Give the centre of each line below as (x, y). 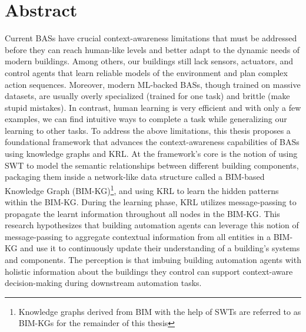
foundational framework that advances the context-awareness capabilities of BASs (152, 142)
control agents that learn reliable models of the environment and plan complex (146, 72)
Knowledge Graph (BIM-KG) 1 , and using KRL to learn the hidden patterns (142, 189)
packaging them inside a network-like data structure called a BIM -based (135, 177)
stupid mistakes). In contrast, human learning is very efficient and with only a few (153, 107)
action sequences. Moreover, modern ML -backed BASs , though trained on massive (153, 84)
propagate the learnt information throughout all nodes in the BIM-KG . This (142, 213)
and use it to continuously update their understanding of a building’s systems (160, 248)
